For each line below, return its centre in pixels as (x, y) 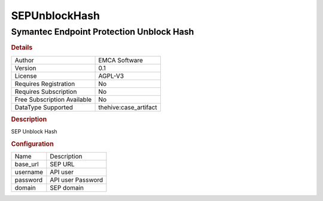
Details (22, 48)
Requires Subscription (46, 92)
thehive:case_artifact (128, 107)
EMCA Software (121, 60)
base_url (27, 165)
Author (24, 60)
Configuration (32, 144)
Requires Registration (45, 84)
